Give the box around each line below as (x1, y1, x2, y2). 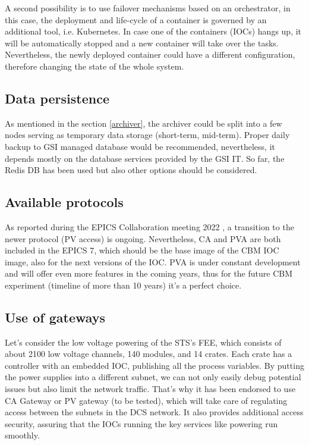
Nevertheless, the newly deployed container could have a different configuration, (5, 48, 295, 61)
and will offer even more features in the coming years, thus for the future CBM (5, 267, 293, 280)
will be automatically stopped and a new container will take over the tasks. (5, 36, 279, 49)
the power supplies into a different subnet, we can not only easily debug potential (5, 371, 301, 383)
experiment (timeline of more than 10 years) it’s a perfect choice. (5, 278, 242, 291)
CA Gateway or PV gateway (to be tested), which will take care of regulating (5, 394, 288, 406)
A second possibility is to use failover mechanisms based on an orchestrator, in (5, 2, 291, 14)
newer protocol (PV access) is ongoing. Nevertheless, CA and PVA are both (5, 232, 281, 245)
